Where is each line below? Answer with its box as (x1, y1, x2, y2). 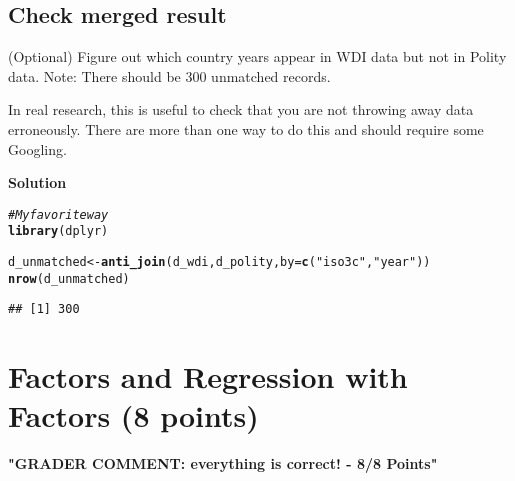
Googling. (8, 138, 67, 159)
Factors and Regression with (8, 356, 408, 397)
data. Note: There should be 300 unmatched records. (8, 65, 331, 86)
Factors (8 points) (8, 395, 259, 436)
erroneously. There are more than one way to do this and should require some (8, 118, 484, 139)
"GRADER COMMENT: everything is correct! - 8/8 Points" (8, 453, 438, 474)
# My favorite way (8, 207, 109, 222)
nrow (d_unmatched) (8, 271, 130, 286)
